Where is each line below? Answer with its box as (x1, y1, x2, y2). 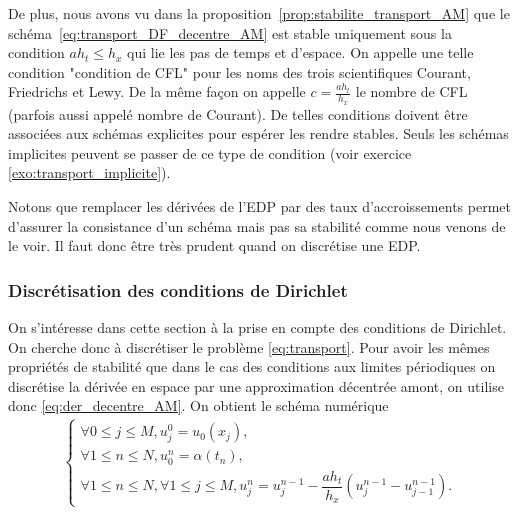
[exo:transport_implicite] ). (8, 162, 171, 183)
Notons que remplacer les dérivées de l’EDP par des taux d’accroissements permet (8, 195, 511, 216)
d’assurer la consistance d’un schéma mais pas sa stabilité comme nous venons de (8, 215, 506, 236)
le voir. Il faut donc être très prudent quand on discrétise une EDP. (8, 235, 421, 256)
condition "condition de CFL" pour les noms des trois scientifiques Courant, (8, 61, 471, 82)
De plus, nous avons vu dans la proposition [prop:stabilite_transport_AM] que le (8, 3, 510, 23)
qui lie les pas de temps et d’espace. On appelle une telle (127, 42, 474, 63)
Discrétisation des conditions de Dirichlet (8, 277, 348, 302)
